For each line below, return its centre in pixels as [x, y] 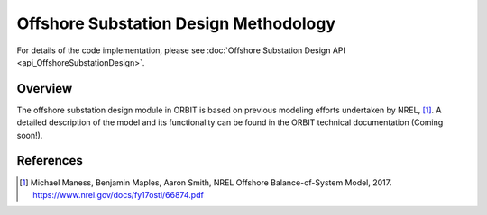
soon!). [30, 135]
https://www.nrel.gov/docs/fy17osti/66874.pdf [119, 194]
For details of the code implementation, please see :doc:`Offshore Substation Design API [181, 50]
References [50, 161]
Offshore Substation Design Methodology [176, 23]
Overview [45, 89]
